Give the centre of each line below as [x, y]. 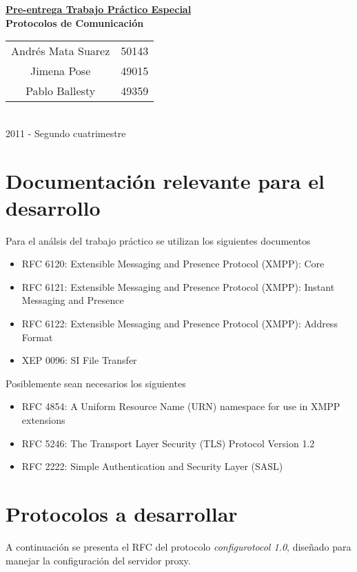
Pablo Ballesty [61, 91]
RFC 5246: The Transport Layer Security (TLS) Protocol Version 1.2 [168, 443]
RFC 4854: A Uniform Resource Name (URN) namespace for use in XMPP [181, 406]
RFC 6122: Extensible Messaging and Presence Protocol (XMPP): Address [180, 324]
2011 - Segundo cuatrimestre [66, 133]
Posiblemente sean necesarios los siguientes [96, 383]
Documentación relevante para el [165, 180]
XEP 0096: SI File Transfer [79, 360]
